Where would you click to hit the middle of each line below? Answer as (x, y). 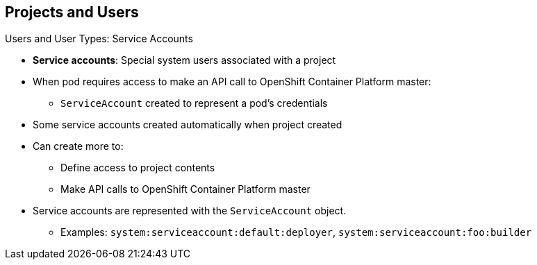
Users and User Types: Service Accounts (99, 39)
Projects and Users (72, 12)
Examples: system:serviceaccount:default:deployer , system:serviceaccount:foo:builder (296, 232)
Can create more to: (78, 146)
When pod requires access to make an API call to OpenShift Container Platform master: (232, 82)
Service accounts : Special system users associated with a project (184, 60)
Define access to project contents (138, 168)
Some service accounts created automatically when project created (188, 125)
